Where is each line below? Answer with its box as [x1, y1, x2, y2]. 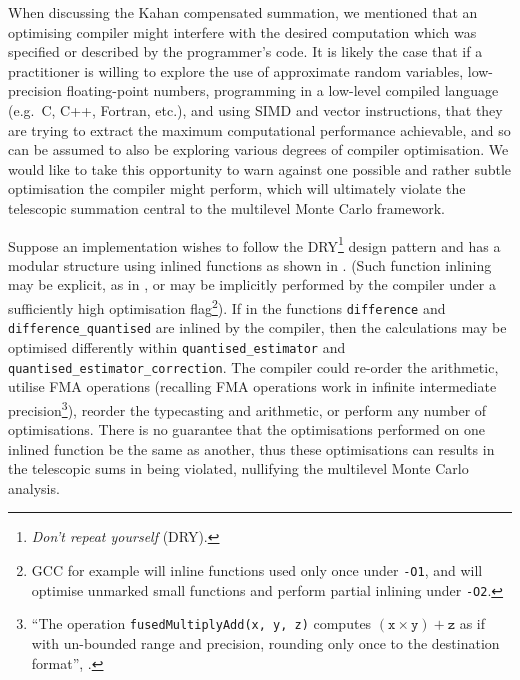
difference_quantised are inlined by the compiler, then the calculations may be [8, 317, 507, 338]
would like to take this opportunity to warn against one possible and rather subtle [8, 158, 512, 179]
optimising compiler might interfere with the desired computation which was [8, 21, 477, 42]
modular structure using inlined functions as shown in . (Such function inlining [8, 254, 492, 275]
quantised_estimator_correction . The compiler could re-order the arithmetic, [8, 356, 499, 377]
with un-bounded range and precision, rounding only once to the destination [31, 633, 500, 654]
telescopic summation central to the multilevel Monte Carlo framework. [8, 197, 445, 218]
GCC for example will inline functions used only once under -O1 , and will [31, 560, 483, 581]
